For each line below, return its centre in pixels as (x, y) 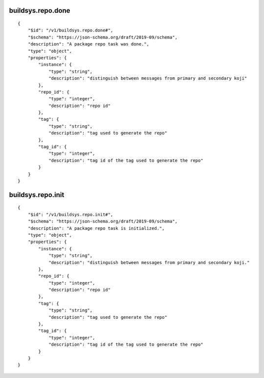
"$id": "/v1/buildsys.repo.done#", (70, 30)
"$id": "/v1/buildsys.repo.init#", (70, 214)
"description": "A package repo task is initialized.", (96, 228)
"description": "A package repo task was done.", (88, 44)
